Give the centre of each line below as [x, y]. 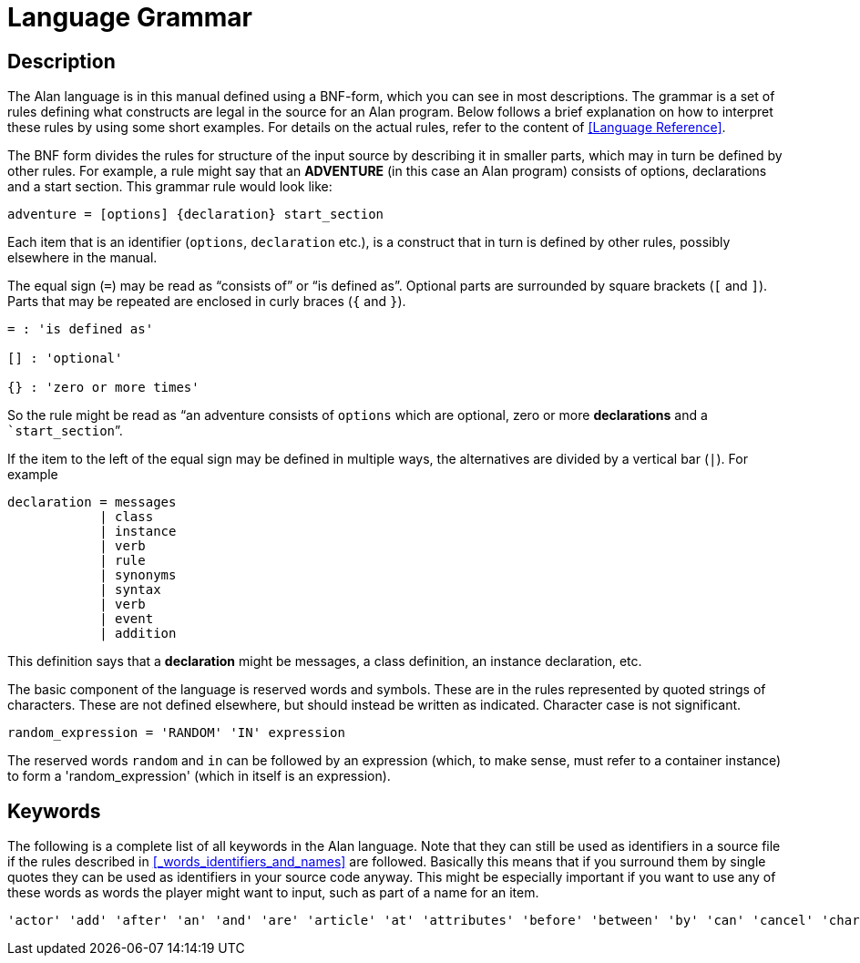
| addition [138, 634]
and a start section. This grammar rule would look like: [170, 187]
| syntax [130, 590]
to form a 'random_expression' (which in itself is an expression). [199, 776]
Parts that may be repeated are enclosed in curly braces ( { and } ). [207, 302]
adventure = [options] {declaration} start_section [196, 215]
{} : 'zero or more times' [103, 388]
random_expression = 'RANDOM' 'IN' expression [176, 733]
